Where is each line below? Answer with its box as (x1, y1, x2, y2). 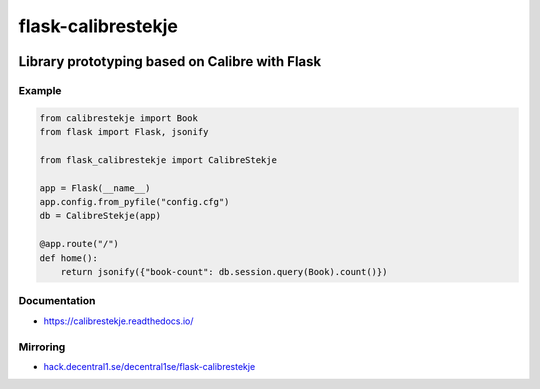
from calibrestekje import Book (39, 112, 199, 124)
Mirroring (18, 340, 66, 354)
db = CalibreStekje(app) (39, 210, 162, 222)
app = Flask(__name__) (39, 182, 151, 194)
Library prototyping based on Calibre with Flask (18, 53, 322, 70)
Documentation (18, 294, 96, 308)
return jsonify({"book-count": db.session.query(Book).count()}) (60, 266, 388, 278)
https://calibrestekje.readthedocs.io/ (43, 315, 194, 327)
